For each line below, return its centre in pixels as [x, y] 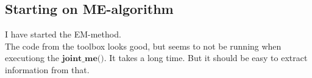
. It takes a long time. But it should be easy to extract [206, 58]
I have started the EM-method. [63, 34]
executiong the [32, 58]
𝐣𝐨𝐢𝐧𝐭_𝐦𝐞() [83, 59]
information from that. [47, 69]
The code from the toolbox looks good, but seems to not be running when [143, 46]
